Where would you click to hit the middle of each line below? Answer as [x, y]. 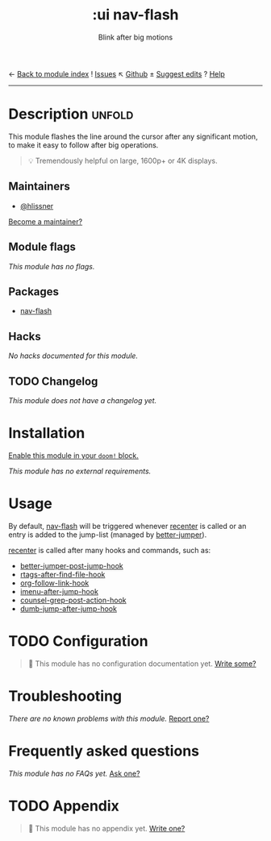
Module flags [42, 247]
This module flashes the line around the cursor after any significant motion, [133, 136]
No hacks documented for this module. [73, 356]
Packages [33, 291]
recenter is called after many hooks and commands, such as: [110, 550]
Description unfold [71, 114]
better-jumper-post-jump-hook [71, 565]
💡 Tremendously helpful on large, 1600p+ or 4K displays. [123, 160]
